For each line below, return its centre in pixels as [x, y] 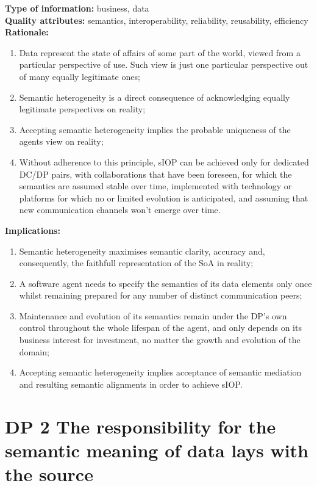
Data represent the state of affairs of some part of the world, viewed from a [160, 52]
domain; [34, 351]
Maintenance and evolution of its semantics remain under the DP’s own [153, 315]
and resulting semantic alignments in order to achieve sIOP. [131, 384]
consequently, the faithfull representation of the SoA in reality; [136, 263]
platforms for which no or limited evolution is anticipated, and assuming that [164, 198]
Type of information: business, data [77, 8]
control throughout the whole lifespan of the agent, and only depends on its [160, 328]
